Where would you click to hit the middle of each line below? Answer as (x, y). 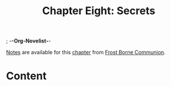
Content (26, 76)
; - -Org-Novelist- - (28, 41)
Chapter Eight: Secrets (99, 11)
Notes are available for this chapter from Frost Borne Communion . (86, 52)
